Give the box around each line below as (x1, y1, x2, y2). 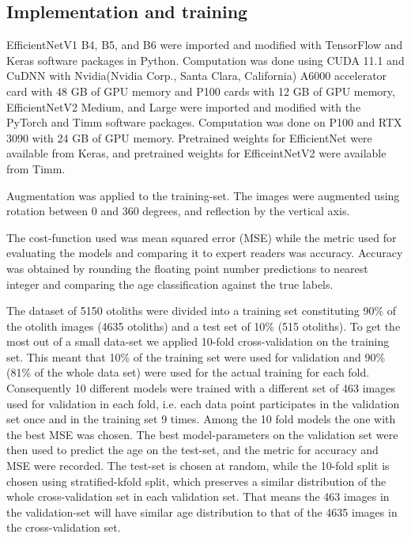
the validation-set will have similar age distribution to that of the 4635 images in (6, 503, 398, 520)
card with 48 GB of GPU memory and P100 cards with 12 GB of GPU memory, (6, 82, 395, 99)
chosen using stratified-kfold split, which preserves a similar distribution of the (6, 472, 386, 489)
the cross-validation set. (6, 519, 121, 536)
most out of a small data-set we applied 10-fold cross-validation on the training (6, 333, 390, 350)
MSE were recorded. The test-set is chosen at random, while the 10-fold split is (6, 457, 390, 474)
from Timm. (6, 160, 66, 176)
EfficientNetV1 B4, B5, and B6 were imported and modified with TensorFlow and (6, 36, 403, 53)
